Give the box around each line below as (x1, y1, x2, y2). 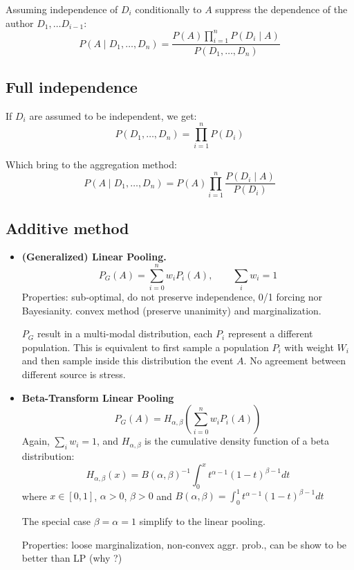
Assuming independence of (6, 2, 118, 16)
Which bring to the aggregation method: (6, 157, 177, 172)
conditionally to (135, 2, 202, 16)
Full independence (6, 75, 138, 97)
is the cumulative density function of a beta (145, 434, 330, 448)
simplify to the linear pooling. (139, 514, 265, 528)
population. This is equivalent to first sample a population (21, 339, 269, 354)
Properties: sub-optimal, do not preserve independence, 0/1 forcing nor (21, 290, 323, 304)
